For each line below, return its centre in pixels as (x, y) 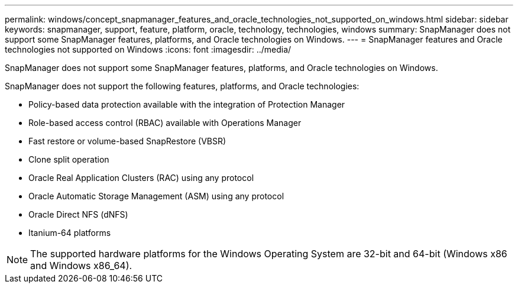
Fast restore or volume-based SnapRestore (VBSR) (127, 141)
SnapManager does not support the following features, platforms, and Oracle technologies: (182, 86)
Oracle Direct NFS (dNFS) (78, 214)
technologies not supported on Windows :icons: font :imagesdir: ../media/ (148, 49)
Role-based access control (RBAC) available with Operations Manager (165, 123)
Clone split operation (69, 159)
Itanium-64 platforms (70, 233)
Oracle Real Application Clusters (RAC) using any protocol (141, 178)
